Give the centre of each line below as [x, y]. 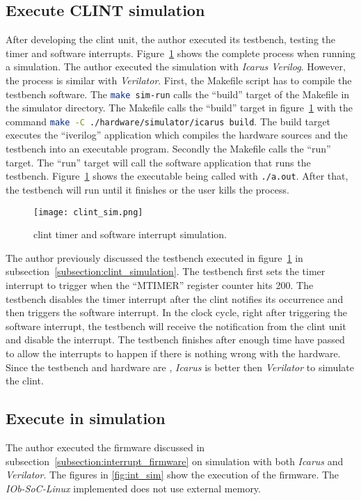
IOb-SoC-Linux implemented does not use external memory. [133, 488]
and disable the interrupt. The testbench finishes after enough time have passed [175, 339]
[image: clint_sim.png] [88, 212]
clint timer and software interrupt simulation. [130, 234]
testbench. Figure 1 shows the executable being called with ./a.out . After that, [177, 176]
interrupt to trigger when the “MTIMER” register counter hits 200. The [160, 284]
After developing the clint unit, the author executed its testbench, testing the [170, 39]
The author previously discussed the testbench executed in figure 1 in [154, 257]
